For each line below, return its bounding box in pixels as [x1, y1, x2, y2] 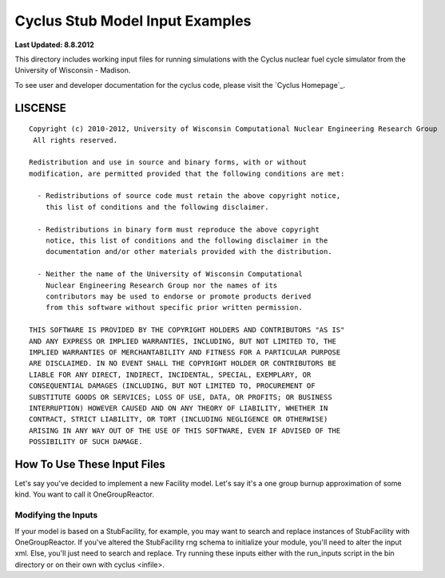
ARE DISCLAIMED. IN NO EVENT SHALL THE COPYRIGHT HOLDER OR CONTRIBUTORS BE [29, 359, 337, 368]
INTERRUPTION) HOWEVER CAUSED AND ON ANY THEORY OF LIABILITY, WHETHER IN [29, 403, 328, 413]
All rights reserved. [33, 136, 118, 144]
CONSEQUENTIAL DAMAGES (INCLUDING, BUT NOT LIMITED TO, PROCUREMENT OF [29, 382, 316, 390]
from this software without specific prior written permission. [45, 303, 303, 312]
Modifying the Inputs [14, 509, 98, 521]
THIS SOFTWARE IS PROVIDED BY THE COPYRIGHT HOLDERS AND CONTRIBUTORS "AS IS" [29, 326, 345, 335]
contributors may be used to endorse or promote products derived [45, 291, 312, 301]
